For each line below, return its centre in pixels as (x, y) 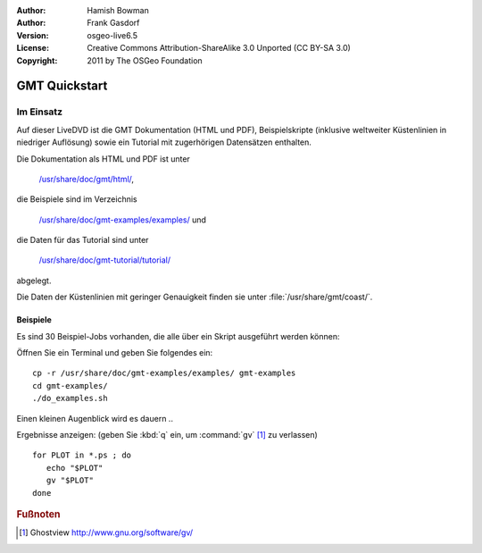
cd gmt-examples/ (70, 385)
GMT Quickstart (62, 86)
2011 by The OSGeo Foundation (145, 60)
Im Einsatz (39, 112)
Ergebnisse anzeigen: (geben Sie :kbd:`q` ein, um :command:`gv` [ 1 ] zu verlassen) (167, 434)
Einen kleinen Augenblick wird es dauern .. (95, 418)
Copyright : (37, 60)
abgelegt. (34, 281)
